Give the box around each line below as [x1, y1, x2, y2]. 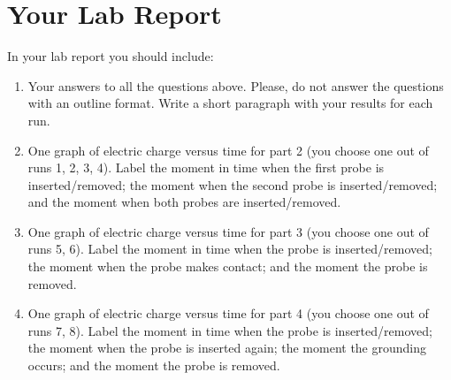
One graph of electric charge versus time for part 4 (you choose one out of [27, 304, 429, 323]
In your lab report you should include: [7, 47, 214, 65]
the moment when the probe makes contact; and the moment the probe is [27, 257, 428, 276]
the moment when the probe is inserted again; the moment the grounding [27, 338, 427, 357]
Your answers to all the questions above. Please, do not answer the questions [27, 76, 444, 95]
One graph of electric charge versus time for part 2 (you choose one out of [27, 141, 429, 159]
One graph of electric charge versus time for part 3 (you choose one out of [27, 222, 429, 240]
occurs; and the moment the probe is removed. [27, 356, 280, 375]
